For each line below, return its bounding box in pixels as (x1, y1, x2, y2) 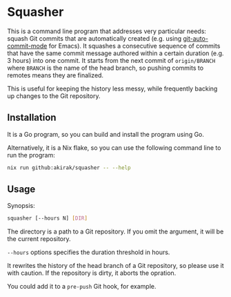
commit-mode (7, 41, 48, 50)
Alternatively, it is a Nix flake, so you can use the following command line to (7, 143, 221, 152)
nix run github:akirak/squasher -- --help (7, 164, 131, 171)
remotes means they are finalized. (7, 70, 104, 79)
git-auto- (182, 34, 209, 42)
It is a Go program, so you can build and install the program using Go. (7, 130, 205, 138)
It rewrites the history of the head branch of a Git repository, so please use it (7, 262, 224, 270)
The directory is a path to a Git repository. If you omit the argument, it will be (7, 227, 224, 236)
